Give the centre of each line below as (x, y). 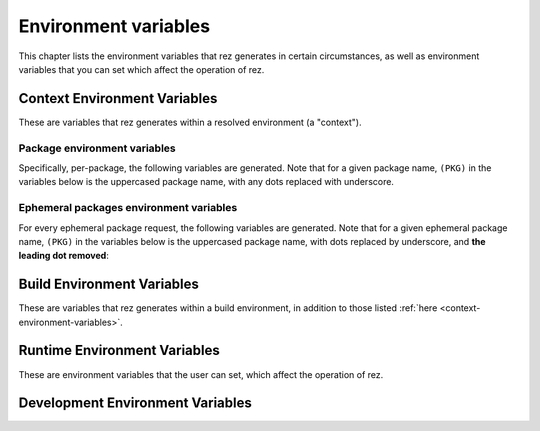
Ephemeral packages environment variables (128, 208)
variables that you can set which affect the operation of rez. (141, 69)
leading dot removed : (63, 256)
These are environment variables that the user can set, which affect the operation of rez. (201, 374)
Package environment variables (97, 148)
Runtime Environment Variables (119, 350)
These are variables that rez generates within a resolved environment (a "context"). (190, 122)
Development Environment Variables (135, 403)
